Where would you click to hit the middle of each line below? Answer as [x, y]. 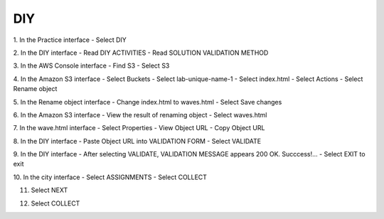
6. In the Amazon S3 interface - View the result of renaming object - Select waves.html [140, 114]
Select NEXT [49, 190]
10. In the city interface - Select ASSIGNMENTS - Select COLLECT [110, 177]
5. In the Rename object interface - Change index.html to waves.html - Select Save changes [148, 102]
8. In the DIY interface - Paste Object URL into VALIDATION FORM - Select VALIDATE [137, 141]
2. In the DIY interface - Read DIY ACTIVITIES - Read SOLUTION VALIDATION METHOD [141, 53]
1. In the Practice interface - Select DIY [70, 40]
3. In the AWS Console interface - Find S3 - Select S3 [91, 66]
